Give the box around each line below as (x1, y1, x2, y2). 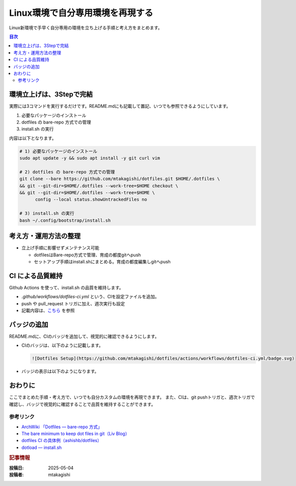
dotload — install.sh (21, 445, 62, 450)
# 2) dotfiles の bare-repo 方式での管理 (19, 169, 115, 175)
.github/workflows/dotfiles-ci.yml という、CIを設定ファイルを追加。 (21, 294, 160, 300)
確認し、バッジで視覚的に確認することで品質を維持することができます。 (9, 401, 156, 407)
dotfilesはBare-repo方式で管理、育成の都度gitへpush (34, 252, 141, 258)
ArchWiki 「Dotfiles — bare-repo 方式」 (21, 424, 102, 430)
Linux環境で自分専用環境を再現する (9, 7, 153, 18)
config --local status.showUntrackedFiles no (35, 197, 148, 202)
